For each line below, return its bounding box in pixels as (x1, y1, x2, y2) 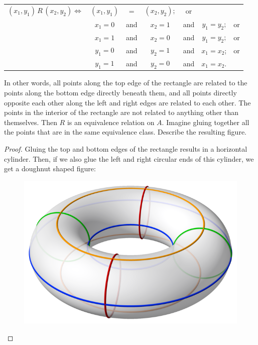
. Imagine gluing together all (162, 117, 249, 127)
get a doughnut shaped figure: (4, 163, 96, 174)
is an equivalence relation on (67, 117, 155, 127)
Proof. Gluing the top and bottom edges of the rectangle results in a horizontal (4, 144, 247, 154)
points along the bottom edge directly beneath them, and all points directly (4, 87, 237, 98)
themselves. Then (4, 117, 57, 127)
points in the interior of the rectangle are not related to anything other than (4, 107, 239, 118)
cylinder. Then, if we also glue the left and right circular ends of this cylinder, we (4, 153, 254, 164)
